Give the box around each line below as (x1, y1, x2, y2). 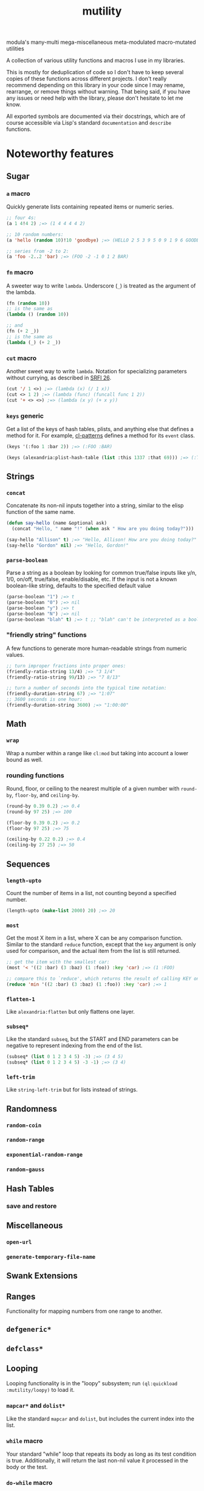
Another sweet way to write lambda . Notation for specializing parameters (6, 368, 187, 375)
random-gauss (6, 1166, 45, 1173)
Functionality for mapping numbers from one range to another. (6, 1307, 163, 1315)
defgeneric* (6, 1325, 52, 1334)
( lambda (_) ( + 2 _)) (6, 339, 61, 345)
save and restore (6, 1202, 57, 1210)
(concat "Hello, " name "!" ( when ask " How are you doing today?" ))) (12, 526, 194, 532)
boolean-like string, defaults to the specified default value (6, 582, 151, 589)
